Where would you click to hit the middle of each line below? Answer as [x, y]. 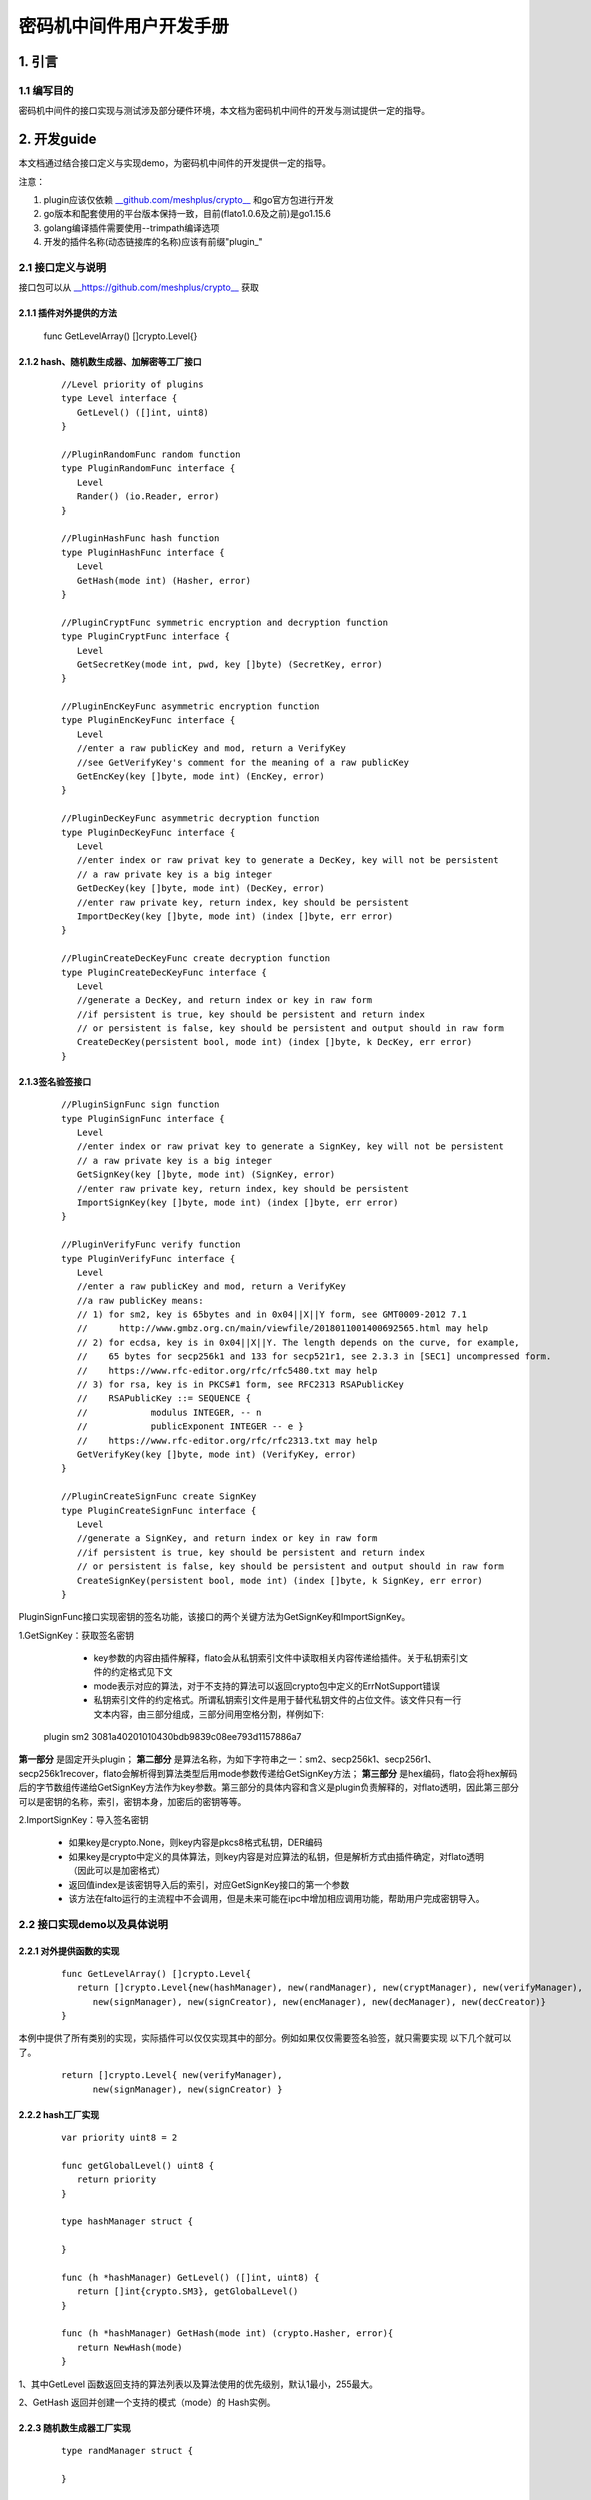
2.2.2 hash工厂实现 [59, 2114]
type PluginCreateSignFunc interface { [159, 1510]
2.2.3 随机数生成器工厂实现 [75, 2428]
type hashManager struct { [127, 2221]
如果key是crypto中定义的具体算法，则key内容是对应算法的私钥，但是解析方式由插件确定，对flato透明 [276, 1856]
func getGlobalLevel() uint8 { [138, 2165]
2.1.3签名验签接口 [55, 1081]
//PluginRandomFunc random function [151, 454]
